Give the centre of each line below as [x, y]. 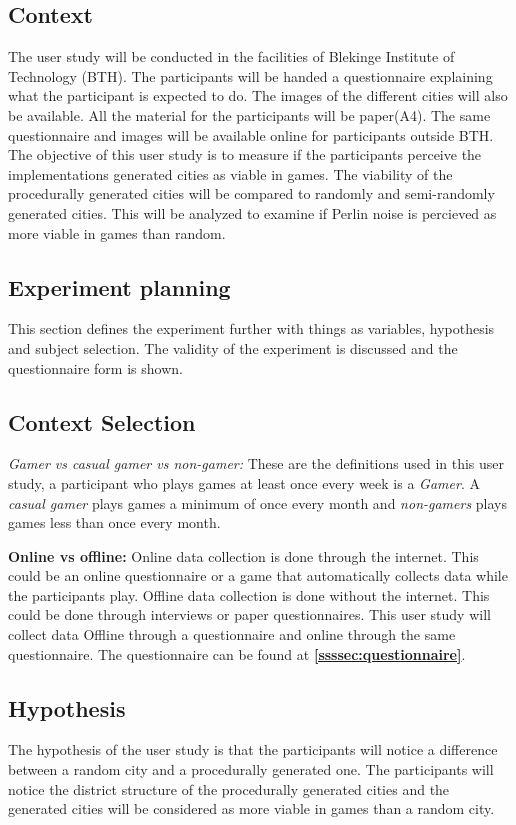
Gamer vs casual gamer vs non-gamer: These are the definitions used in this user [256, 463]
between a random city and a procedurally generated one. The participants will [251, 769]
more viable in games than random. [117, 232]
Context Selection [102, 421]
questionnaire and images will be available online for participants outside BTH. [251, 134]
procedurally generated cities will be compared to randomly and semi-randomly [251, 193]
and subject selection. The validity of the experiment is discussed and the [233, 347]
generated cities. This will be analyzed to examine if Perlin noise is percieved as [252, 212]
